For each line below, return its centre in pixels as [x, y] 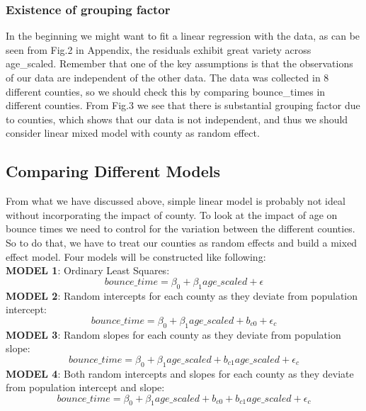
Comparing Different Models [113, 171]
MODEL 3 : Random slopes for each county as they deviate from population [173, 334]
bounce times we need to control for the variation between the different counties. [181, 229]
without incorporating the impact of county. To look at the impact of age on [172, 214]
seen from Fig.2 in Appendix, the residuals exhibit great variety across [159, 49]
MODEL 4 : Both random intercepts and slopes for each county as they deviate [180, 373]
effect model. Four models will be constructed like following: [136, 256]
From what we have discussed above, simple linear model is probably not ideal [176, 201]
